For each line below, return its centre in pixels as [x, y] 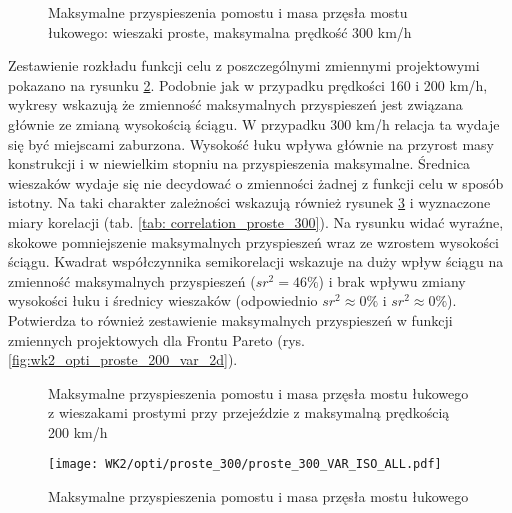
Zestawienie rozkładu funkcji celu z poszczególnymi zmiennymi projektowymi [244, 65]
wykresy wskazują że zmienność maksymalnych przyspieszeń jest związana [235, 104]
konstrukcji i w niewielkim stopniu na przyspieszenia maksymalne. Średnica [239, 163]
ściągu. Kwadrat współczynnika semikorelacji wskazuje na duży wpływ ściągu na [256, 261]
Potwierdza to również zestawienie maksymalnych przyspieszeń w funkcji [230, 319]
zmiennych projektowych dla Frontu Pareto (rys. [156, 339]
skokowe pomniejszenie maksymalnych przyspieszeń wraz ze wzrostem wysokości [254, 241]
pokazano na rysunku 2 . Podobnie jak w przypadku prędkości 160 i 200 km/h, [248, 84]
